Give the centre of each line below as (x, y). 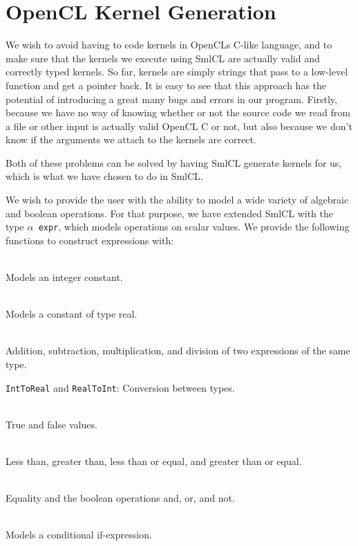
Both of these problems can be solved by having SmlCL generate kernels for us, (174, 162)
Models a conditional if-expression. (79, 535)
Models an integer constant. (64, 277)
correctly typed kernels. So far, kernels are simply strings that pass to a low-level (177, 72)
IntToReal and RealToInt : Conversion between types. (120, 387)
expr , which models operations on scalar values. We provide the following (194, 227)
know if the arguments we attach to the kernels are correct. (131, 139)
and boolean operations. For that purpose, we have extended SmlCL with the (169, 213)
